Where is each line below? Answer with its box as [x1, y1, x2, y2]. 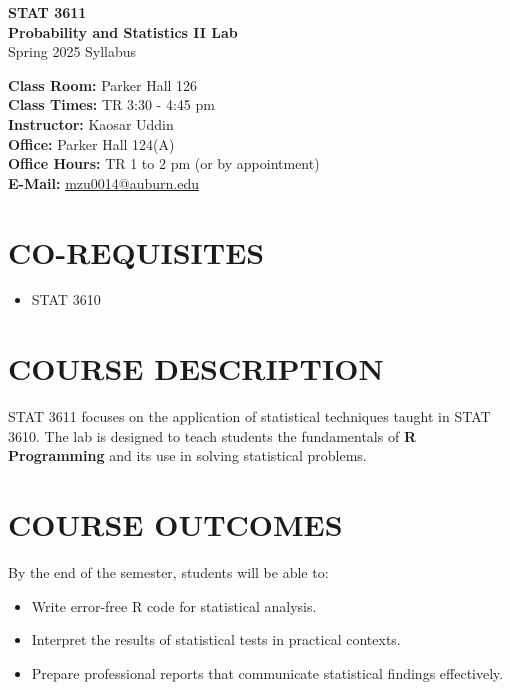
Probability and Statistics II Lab [8, 21, 238, 42]
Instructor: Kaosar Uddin [8, 113, 174, 134]
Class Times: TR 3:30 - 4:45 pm [8, 94, 215, 115]
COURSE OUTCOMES [8, 504, 343, 545]
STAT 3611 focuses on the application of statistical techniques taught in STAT [8, 406, 491, 427]
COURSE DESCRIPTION [8, 348, 384, 389]
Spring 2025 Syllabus [8, 41, 137, 62]
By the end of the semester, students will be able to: [8, 562, 329, 583]
